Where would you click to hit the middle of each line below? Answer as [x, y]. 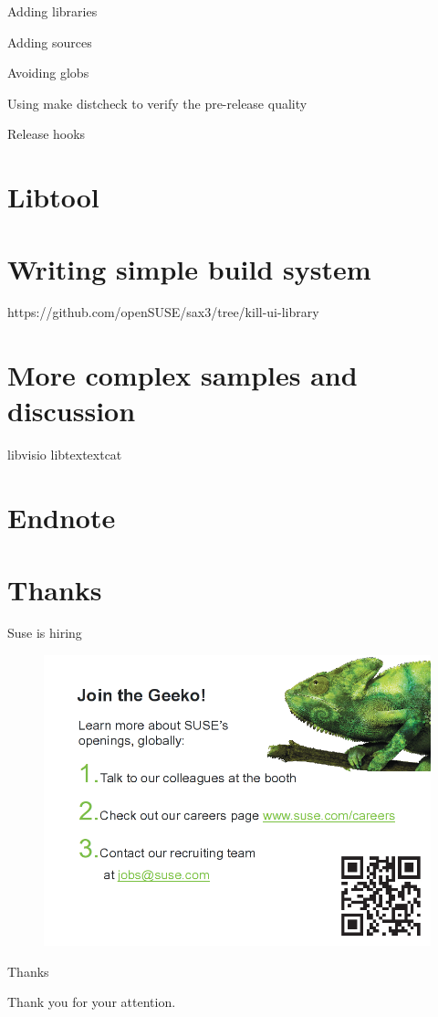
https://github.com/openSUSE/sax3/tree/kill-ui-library [163, 312]
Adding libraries [52, 11]
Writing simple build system [189, 268]
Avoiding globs [48, 73]
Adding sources [50, 42]
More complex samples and [182, 375]
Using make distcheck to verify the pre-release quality [157, 103]
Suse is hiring [45, 633]
